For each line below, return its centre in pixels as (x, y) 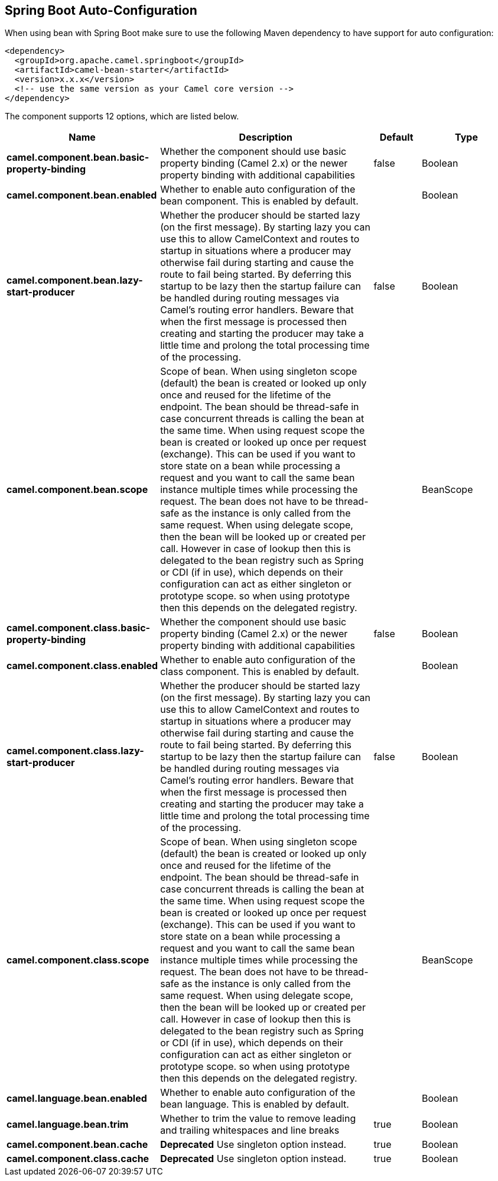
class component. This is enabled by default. (260, 672)
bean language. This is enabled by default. (255, 1104)
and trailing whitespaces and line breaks (250, 1130)
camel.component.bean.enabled (82, 195)
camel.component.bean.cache (77, 1145)
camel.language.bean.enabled (77, 1099)
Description (266, 137)
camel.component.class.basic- (79, 628)
